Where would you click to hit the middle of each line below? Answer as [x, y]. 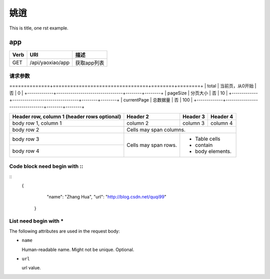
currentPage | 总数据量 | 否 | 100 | [158, 99]
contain [204, 145]
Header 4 [222, 116]
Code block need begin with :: [46, 166]
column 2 [138, 123]
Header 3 [194, 116]
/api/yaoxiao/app [50, 62]
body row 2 [26, 129]
